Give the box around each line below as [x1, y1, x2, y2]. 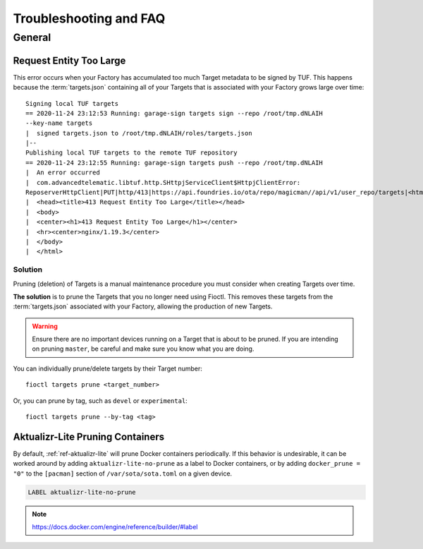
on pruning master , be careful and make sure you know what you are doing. [32, 344, 255, 353]
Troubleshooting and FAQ [13, 11, 166, 26]
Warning [32, 322, 58, 330]
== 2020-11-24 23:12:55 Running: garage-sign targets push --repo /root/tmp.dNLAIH [25, 159, 324, 167]
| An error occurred [25, 169, 100, 176]
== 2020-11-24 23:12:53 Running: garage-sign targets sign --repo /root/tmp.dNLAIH [25, 109, 324, 117]
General [13, 31, 51, 44]
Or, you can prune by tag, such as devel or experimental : [13, 396, 188, 405]
